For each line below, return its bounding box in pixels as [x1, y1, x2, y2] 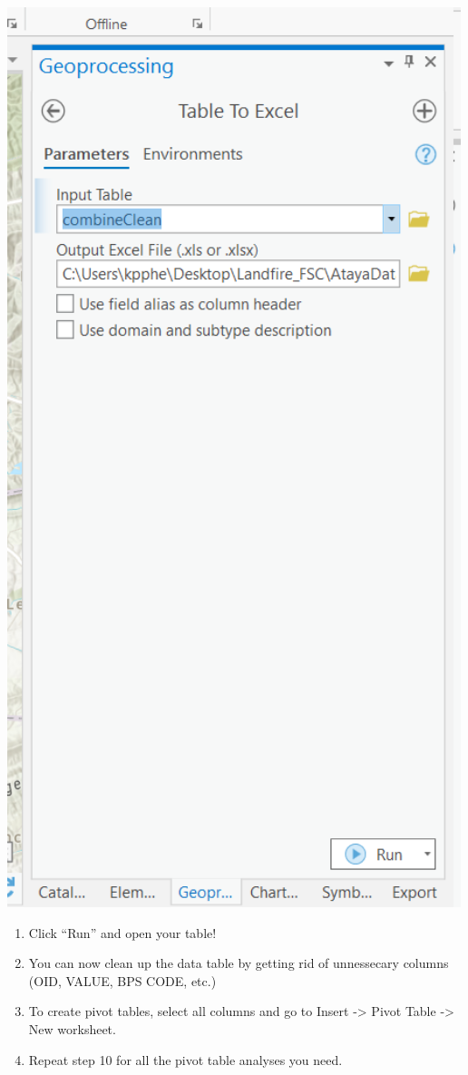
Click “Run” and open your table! [28, 923, 217, 942]
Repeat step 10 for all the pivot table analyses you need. [28, 1050, 343, 1069]
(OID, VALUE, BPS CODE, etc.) [28, 971, 217, 990]
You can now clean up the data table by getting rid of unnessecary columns [28, 953, 449, 972]
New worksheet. [28, 1019, 116, 1038]
